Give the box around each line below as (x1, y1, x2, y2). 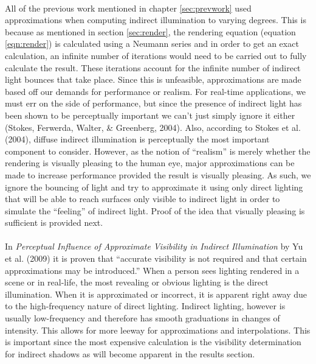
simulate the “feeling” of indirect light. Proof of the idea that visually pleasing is (5, 204, 305, 217)
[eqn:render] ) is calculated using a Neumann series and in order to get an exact (5, 37, 299, 50)
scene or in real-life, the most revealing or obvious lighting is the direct (5, 276, 269, 289)
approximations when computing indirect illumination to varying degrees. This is (5, 13, 306, 26)
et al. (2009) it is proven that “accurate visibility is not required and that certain (5, 252, 307, 265)
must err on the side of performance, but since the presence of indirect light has (5, 97, 302, 110)
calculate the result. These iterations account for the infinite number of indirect (5, 61, 301, 74)
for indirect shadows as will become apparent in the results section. (5, 347, 255, 360)
